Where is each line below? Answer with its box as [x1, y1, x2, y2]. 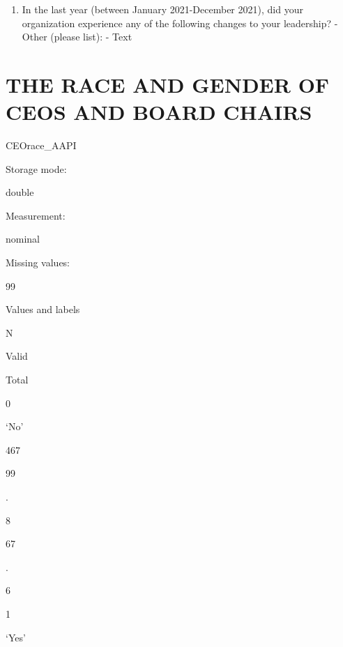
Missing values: [6, 255, 70, 270]
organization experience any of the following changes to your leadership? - [22, 15, 338, 30]
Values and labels [6, 302, 80, 317]
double [6, 185, 34, 199]
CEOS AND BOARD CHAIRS [6, 98, 312, 126]
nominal [6, 231, 40, 246]
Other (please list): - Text [22, 29, 132, 44]
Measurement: [6, 208, 66, 222]
